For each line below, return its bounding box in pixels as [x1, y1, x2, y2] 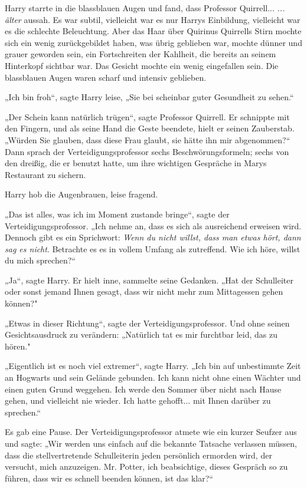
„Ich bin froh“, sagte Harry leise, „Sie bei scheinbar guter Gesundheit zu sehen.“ [5, 91, 294, 103]
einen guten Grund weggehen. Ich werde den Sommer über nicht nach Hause [5, 383, 282, 395]
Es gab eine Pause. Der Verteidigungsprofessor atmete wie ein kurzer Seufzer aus [5, 426, 297, 438]
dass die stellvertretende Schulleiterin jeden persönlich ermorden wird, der [5, 449, 272, 461]
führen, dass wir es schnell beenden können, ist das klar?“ [5, 471, 213, 484]
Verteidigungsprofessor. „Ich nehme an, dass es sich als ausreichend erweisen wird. [5, 219, 302, 232]
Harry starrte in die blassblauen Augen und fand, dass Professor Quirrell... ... [5, 2, 285, 14]
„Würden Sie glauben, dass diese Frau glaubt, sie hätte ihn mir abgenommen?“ [5, 133, 290, 146]
